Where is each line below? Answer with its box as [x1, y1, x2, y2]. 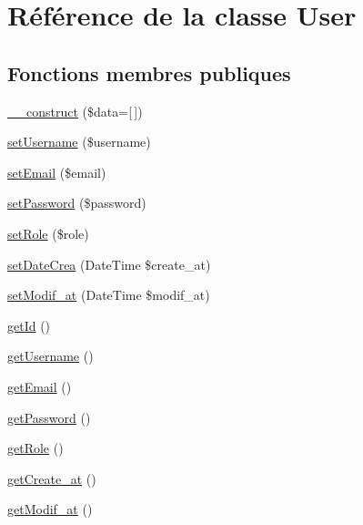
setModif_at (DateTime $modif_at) [7, 285, 210, 304]
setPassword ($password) [7, 193, 146, 212]
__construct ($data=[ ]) [7, 101, 143, 120]
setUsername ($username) [7, 132, 151, 151]
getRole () [7, 438, 64, 458]
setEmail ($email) [7, 162, 106, 181]
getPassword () [7, 407, 91, 427]
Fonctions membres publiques [7, 58, 291, 87]
